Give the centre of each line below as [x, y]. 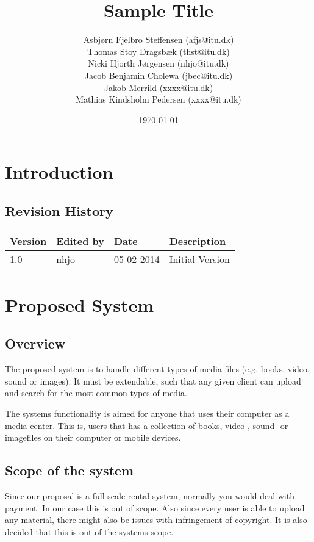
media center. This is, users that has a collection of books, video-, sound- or [147, 425]
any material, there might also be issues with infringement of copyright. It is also [156, 520]
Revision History [59, 210]
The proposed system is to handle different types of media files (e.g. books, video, [157, 369]
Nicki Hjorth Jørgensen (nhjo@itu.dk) [159, 63]
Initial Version [199, 259]
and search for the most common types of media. [96, 393]
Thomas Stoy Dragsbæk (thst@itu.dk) [159, 51]
